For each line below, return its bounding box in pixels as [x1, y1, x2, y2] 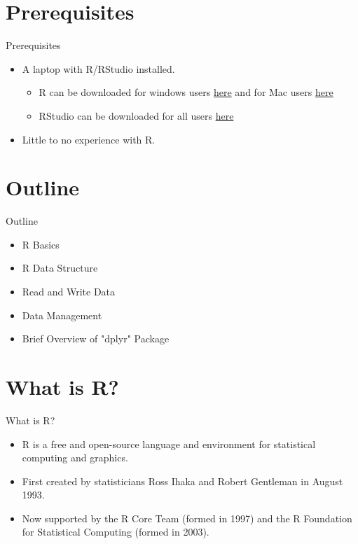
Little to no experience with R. [22, 132, 156, 146]
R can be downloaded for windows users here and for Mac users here [39, 85, 333, 99]
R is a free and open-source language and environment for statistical [22, 436, 316, 451]
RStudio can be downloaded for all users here [39, 108, 234, 123]
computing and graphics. [22, 450, 128, 465]
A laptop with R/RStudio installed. [22, 61, 175, 76]
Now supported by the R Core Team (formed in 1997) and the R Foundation [22, 510, 352, 525]
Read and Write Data [22, 284, 116, 298]
